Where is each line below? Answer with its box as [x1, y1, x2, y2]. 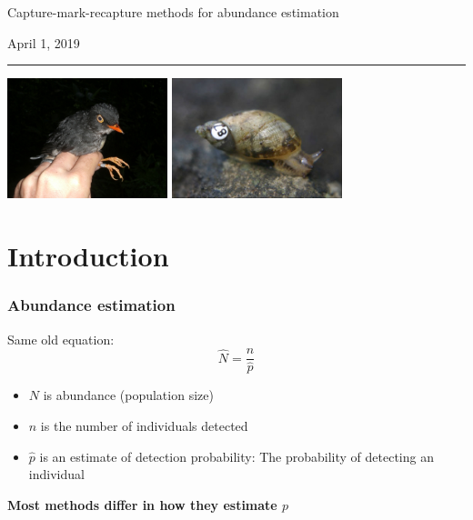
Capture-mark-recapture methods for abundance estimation [7, 3, 339, 21]
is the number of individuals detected [40, 415, 248, 435]
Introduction [7, 237, 169, 275]
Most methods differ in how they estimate [7, 495, 277, 514]
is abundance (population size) [43, 385, 214, 405]
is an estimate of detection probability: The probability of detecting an [39, 446, 434, 465]
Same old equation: [7, 329, 115, 348]
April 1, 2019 [7, 33, 80, 52]
